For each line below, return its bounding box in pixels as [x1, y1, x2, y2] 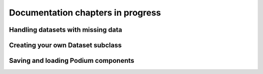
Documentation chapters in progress [9, 7, 161, 18]
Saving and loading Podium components [9, 57, 134, 65]
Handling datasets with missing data [9, 26, 122, 34]
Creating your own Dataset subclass [9, 41, 122, 49]
